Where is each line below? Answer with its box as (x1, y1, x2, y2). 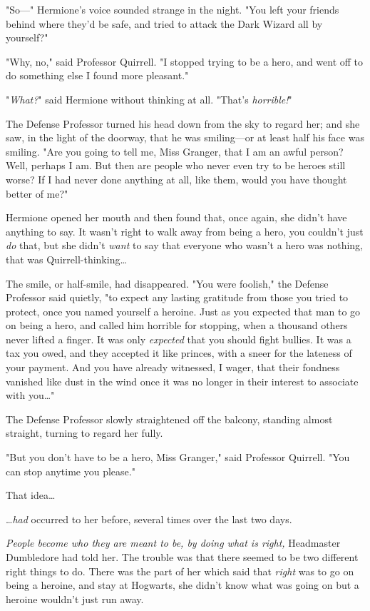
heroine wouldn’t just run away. (6, 591, 144, 606)
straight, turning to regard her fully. (6, 425, 163, 440)
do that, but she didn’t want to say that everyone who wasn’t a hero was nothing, (6, 238, 364, 253)
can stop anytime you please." (6, 463, 135, 478)
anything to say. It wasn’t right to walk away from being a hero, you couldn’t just (6, 223, 364, 238)
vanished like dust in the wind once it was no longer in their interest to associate (6, 373, 359, 388)
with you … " (6, 388, 55, 403)
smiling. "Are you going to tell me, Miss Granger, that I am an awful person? (6, 143, 344, 158)
